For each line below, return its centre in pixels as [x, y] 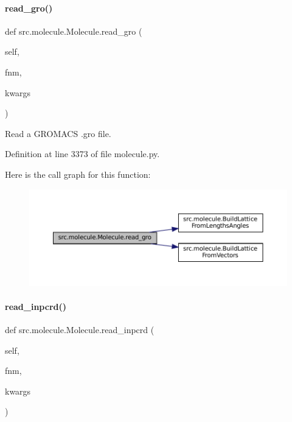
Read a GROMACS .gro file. [58, 133]
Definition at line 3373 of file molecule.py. [82, 154]
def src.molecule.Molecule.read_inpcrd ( [80, 330]
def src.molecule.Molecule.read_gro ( [74, 31]
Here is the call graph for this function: [78, 174]
